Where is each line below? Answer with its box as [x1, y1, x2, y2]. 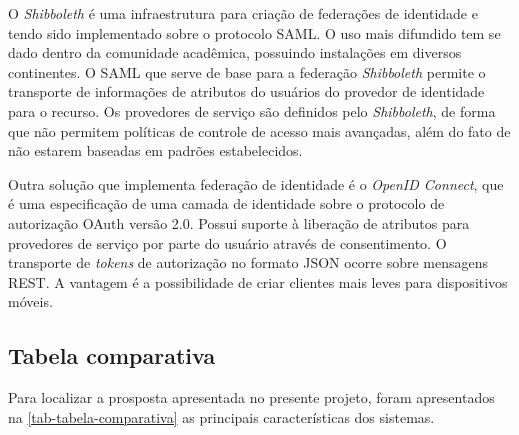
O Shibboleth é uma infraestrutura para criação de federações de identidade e [8, 3, 478, 23]
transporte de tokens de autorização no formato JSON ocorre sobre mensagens [8, 252, 489, 273]
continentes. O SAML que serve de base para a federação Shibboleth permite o [8, 61, 486, 82]
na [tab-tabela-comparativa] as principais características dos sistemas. [8, 406, 435, 427]
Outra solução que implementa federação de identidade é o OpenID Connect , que [8, 173, 504, 194]
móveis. [8, 291, 53, 312]
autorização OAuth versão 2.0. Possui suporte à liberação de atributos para [8, 212, 470, 233]
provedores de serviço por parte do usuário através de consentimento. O [8, 232, 447, 253]
